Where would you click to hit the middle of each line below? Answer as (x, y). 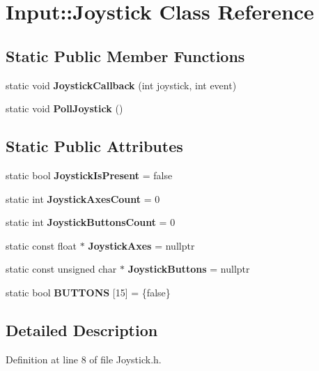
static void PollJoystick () (64, 108)
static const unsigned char (61, 269)
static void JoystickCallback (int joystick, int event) (121, 85)
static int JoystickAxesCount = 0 (83, 198)
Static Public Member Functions (125, 55)
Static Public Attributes (94, 146)
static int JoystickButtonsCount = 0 (91, 222)
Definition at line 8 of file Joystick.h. (84, 359)
